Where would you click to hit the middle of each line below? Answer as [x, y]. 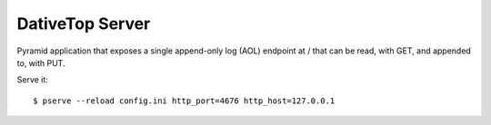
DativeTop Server [84, 24]
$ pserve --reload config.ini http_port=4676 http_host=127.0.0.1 [184, 101]
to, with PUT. [41, 62]
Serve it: [33, 80]
